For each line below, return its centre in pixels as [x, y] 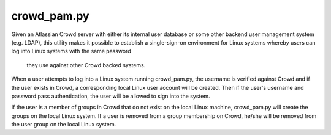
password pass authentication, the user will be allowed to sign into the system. [111, 96]
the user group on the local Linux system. [64, 125]
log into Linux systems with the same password [71, 51]
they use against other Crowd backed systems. [86, 65]
